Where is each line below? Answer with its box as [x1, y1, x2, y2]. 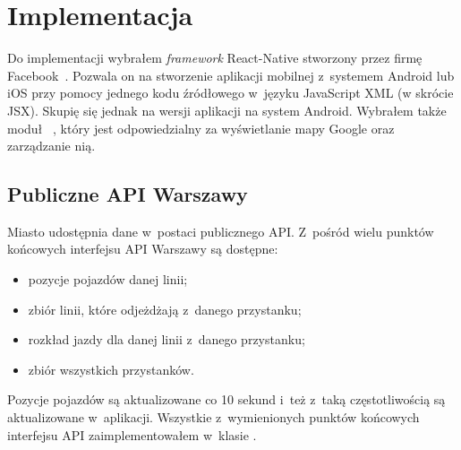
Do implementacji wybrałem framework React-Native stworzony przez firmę [7, 48, 423, 67]
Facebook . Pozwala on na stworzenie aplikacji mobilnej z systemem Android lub [7, 65, 455, 84]
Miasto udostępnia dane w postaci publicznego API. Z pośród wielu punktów [7, 221, 434, 240]
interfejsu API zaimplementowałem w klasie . [7, 425, 257, 444]
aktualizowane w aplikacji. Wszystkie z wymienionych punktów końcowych [7, 408, 420, 427]
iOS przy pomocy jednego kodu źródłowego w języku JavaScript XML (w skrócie [7, 83, 454, 102]
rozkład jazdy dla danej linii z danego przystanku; [28, 330, 305, 349]
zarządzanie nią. [7, 136, 96, 155]
